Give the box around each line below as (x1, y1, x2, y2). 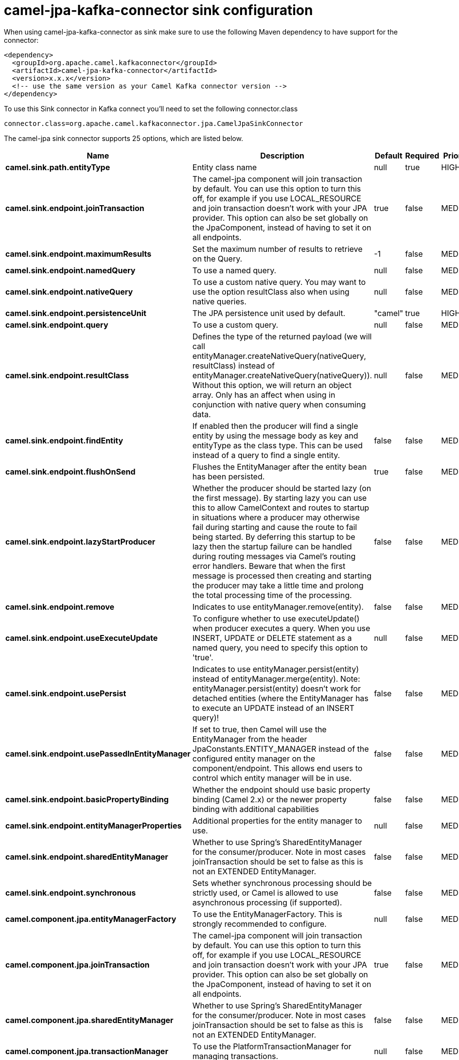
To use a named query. (192, 265, 277, 275)
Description (260, 150, 304, 160)
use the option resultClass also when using (192, 286, 350, 297)
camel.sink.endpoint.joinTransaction (5, 203, 144, 213)
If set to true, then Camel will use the (192, 724, 327, 734)
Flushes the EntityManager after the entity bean (192, 461, 367, 472)
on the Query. (192, 253, 243, 264)
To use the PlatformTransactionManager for (192, 1041, 352, 1051)
